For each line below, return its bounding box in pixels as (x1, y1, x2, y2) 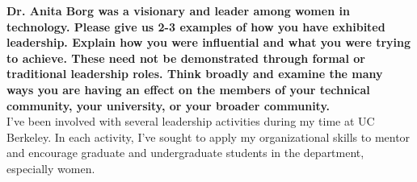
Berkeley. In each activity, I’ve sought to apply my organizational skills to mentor (6, 128, 411, 145)
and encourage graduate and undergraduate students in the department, (6, 144, 364, 161)
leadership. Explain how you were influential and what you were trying (6, 34, 411, 51)
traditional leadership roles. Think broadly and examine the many (6, 65, 383, 82)
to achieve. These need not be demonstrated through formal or (6, 49, 365, 66)
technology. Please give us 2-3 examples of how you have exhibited (6, 18, 385, 35)
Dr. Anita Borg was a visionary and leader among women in (6, 2, 350, 19)
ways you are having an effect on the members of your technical (6, 81, 370, 97)
